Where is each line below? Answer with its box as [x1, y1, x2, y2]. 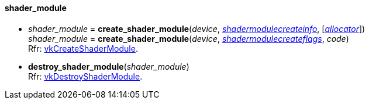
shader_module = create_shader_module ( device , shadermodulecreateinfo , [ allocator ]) [28, 23, 365, 34]
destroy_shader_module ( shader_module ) [28, 61, 189, 71]
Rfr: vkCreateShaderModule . [28, 43, 138, 53]
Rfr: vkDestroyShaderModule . [28, 71, 143, 81]
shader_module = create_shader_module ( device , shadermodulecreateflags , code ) [28, 33, 349, 44]
